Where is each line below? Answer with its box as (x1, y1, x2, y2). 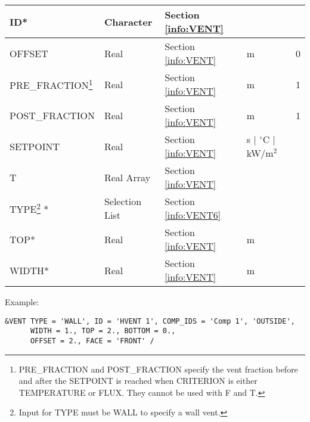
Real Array (104, 170, 151, 184)
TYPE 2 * (10, 200, 49, 216)
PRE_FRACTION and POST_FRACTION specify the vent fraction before (18, 362, 298, 375)
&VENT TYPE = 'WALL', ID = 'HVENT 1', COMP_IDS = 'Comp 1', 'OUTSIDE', (5, 316, 295, 325)
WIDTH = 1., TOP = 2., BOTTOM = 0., (30, 327, 176, 336)
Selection (104, 194, 142, 208)
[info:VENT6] (165, 208, 221, 222)
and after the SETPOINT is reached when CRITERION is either (18, 374, 258, 387)
